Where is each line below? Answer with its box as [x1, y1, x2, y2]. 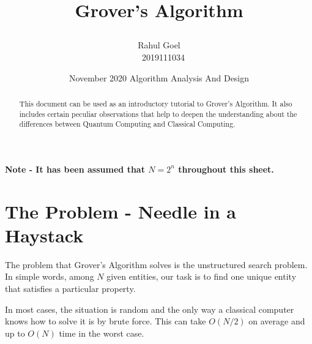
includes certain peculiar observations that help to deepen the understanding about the [19, 108, 297, 119]
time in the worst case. [59, 326, 144, 339]
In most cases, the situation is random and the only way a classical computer [5, 302, 294, 315]
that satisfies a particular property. [5, 282, 136, 295]
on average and [248, 315, 305, 327]
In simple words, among [5, 270, 94, 283]
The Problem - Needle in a [5, 198, 236, 223]
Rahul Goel [138, 39, 180, 51]
